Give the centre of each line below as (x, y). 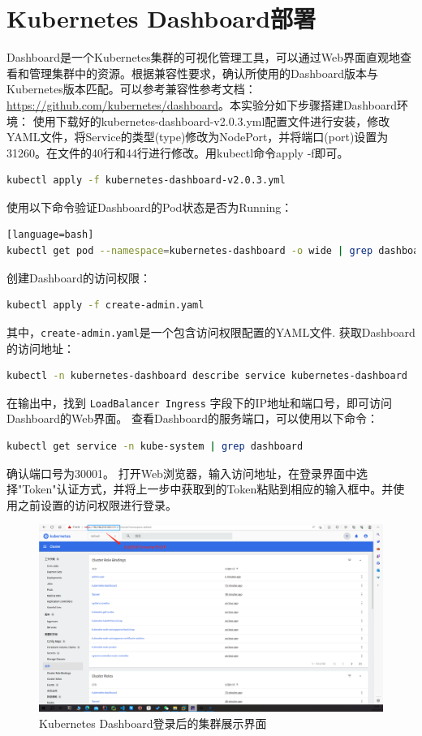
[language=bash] (50, 235)
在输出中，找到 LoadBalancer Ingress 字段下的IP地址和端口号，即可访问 (200, 402)
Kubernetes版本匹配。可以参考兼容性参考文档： (131, 89)
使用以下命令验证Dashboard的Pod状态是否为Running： (150, 207)
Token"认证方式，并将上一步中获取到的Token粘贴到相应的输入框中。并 (208, 489)
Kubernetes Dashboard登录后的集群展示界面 (153, 723)
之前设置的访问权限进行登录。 (97, 504)
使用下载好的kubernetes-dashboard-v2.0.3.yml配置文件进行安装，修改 (211, 121)
